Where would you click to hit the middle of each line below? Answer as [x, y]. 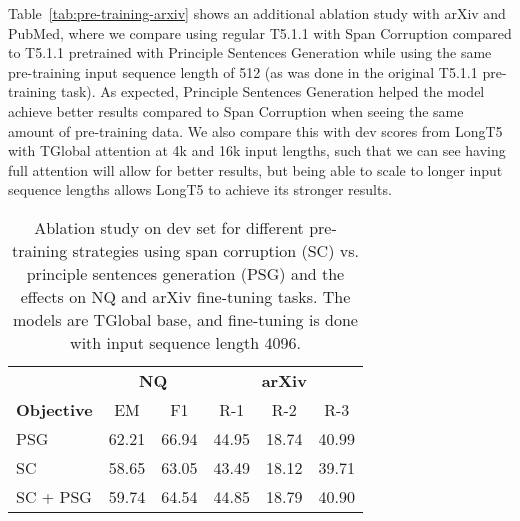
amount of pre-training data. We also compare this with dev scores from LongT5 [255, 130]
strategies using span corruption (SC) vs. [215, 250]
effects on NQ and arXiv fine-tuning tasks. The [185, 296]
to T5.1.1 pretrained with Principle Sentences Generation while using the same [250, 52]
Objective [54, 409]
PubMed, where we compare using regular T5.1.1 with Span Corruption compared [260, 32]
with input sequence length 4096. [185, 342]
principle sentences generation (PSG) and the [185, 273]
